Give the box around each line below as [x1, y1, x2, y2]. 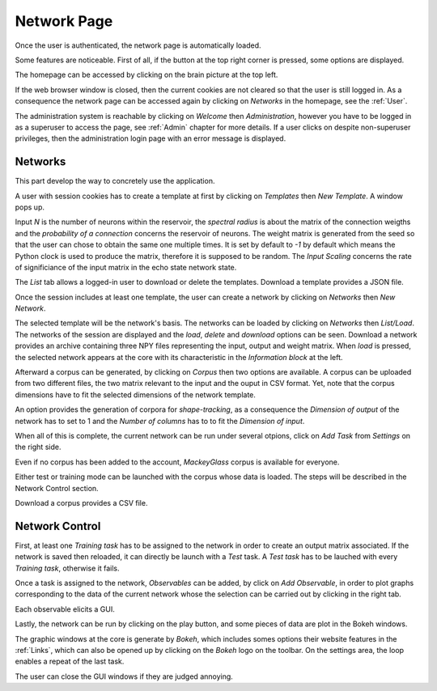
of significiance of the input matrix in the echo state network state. [15, 262, 237, 272]
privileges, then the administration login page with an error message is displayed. [15, 134, 286, 143]
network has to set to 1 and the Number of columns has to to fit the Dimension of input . [15, 416, 305, 426]
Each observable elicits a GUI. [15, 604, 115, 614]
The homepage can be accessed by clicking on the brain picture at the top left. [15, 70, 278, 80]
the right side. [15, 442, 62, 452]
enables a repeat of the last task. [15, 656, 125, 667]
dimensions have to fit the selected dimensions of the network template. [15, 389, 257, 400]
